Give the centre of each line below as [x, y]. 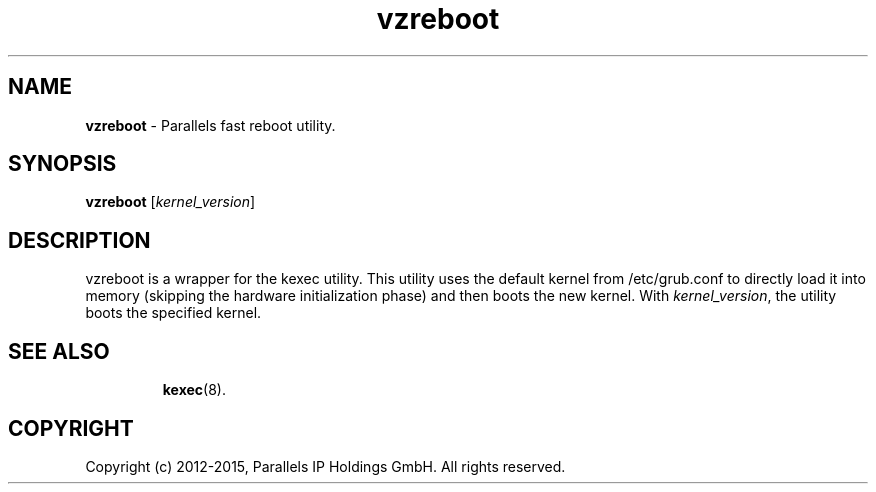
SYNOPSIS [62, 164]
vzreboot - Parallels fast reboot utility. [210, 125]
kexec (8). [194, 390]
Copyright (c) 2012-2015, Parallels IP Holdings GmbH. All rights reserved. [325, 466]
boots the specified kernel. [173, 313]
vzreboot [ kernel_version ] [170, 202]
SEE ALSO [59, 351]
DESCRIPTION [79, 240]
